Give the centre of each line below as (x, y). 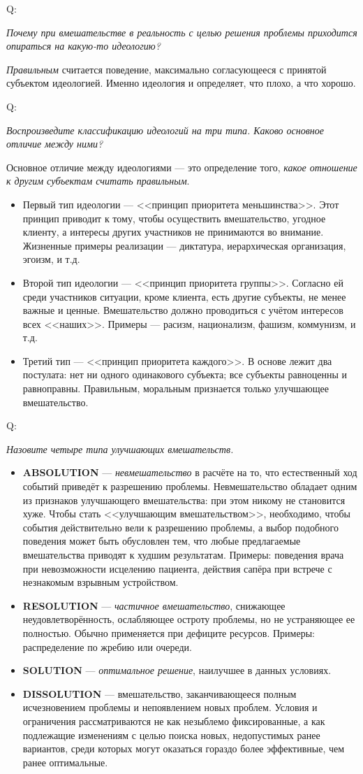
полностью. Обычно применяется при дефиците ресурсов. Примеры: (169, 632)
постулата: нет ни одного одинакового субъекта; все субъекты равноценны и (185, 374)
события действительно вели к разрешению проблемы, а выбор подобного (180, 527)
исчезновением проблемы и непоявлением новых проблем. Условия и (170, 707)
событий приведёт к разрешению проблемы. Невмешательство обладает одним (190, 486)
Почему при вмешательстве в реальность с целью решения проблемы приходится (182, 32)
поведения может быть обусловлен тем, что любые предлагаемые (162, 541)
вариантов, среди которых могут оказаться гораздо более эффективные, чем (184, 748)
